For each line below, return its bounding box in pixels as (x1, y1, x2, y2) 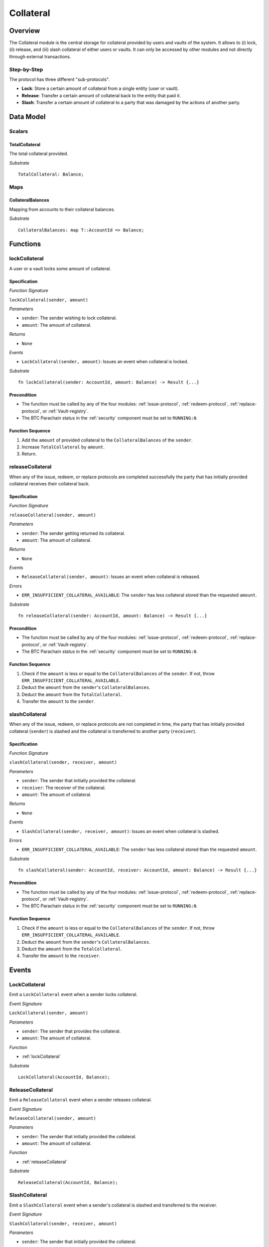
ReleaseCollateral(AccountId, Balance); (18, 1180, 118, 1185)
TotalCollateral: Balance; (18, 171, 84, 177)
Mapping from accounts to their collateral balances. (9, 206, 116, 212)
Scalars (9, 128, 28, 135)
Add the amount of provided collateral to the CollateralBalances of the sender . (21, 437, 193, 443)
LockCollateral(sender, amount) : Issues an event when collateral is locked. (21, 359, 189, 365)
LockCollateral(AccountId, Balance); (18, 1074, 111, 1080)
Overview (9, 26, 40, 35)
